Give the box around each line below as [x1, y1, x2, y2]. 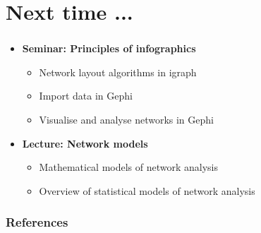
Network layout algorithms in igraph [39, 64, 197, 79]
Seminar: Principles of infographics [22, 41, 196, 56]
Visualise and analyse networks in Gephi [39, 112, 214, 127]
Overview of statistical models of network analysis [39, 183, 255, 198]
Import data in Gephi [39, 88, 133, 103]
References [6, 213, 68, 231]
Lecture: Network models [22, 136, 148, 150]
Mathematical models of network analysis [39, 160, 219, 174]
